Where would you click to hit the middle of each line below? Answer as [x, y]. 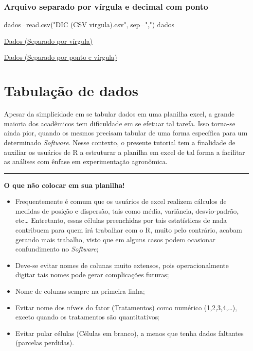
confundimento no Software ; [57, 249]
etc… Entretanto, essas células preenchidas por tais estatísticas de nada [121, 220]
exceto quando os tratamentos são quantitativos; [88, 317]
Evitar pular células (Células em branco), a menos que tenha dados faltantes [129, 333]
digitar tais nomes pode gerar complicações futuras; [92, 275]
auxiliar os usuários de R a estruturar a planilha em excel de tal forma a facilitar [125, 152]
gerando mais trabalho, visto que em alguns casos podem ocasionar [115, 239]
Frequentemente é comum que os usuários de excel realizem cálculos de [121, 201]
